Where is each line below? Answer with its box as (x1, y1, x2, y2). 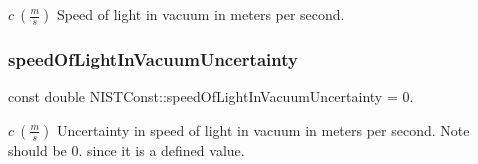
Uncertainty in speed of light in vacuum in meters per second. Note (56, 119, 470, 140)
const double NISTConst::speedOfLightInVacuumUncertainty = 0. (8, 86, 414, 107)
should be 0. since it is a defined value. (8, 139, 245, 160)
